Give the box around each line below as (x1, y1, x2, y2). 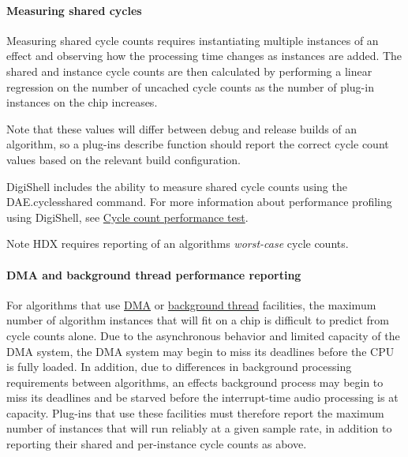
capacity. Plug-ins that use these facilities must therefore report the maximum (6, 404, 384, 421)
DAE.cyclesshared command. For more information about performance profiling (6, 193, 392, 210)
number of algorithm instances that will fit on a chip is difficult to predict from (6, 312, 389, 328)
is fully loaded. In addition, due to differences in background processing (6, 358, 352, 375)
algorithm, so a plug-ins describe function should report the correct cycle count (6, 136, 389, 152)
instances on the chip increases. (6, 94, 158, 111)
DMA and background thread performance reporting (6, 266, 301, 283)
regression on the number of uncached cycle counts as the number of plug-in (6, 78, 374, 95)
